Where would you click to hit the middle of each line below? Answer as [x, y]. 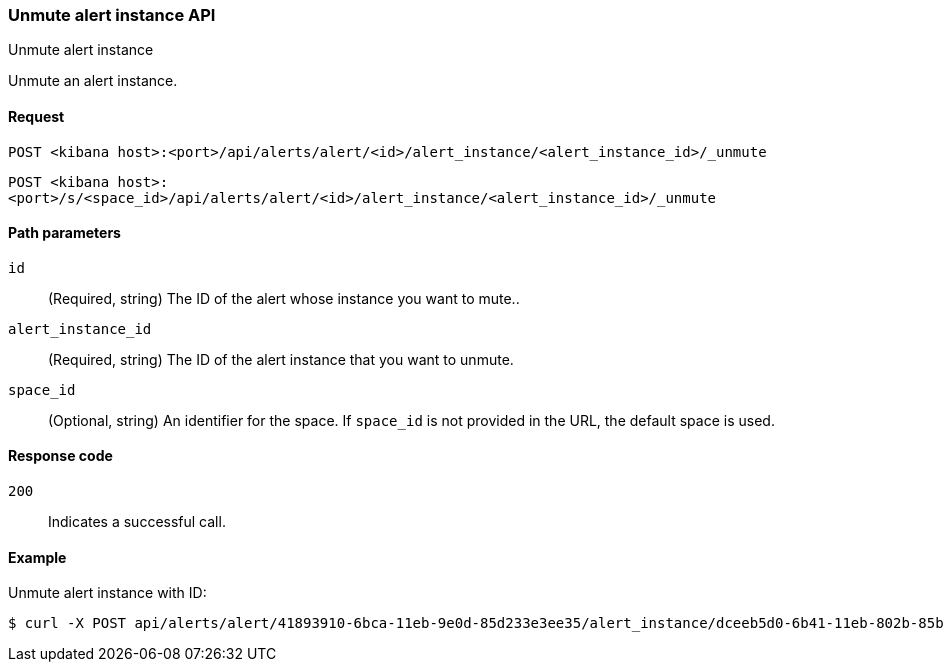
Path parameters [64, 233]
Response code [60, 456]
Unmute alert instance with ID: [107, 593]
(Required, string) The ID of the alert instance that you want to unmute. [281, 359]
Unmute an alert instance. [93, 81]
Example [37, 557]
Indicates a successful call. [137, 522]
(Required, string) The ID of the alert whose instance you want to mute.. [284, 298]
